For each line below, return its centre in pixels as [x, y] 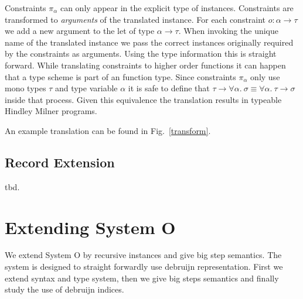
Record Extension [60, 162]
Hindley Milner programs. [51, 111]
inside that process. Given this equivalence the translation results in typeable [143, 99]
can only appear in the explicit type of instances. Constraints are [177, 8]
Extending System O [90, 227]
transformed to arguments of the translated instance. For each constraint [135, 19]
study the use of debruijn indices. [64, 289]
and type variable [86, 88]
